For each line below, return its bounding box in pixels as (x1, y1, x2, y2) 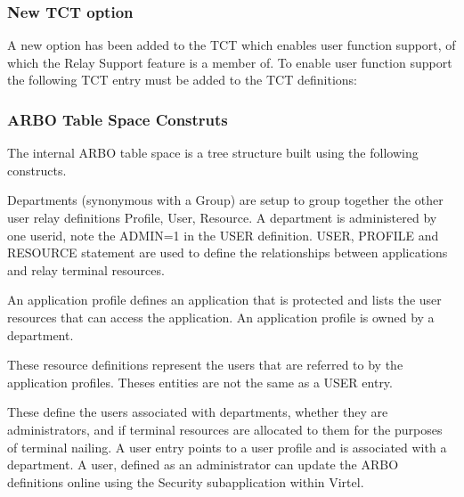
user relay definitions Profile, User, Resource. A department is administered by (7, 208, 437, 226)
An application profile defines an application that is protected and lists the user (7, 290, 442, 309)
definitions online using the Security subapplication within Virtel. (7, 472, 364, 491)
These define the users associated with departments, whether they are (7, 403, 388, 421)
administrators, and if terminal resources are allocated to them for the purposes (7, 420, 443, 438)
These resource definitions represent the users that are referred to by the (7, 355, 403, 374)
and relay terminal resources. (7, 260, 165, 279)
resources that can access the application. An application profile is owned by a (7, 307, 435, 326)
